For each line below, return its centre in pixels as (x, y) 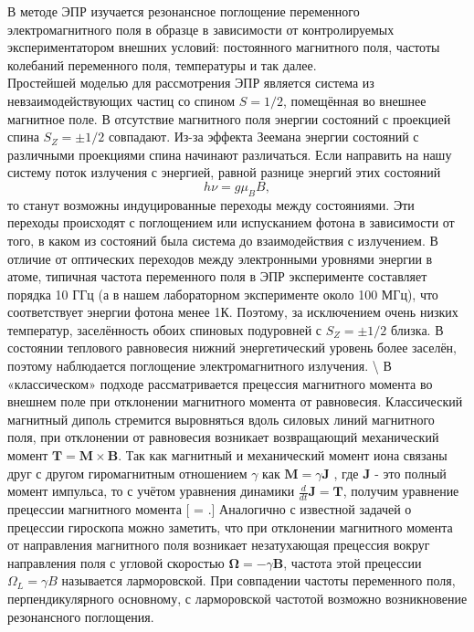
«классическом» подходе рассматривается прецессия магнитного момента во (220, 383)
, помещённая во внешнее (355, 100)
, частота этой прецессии (353, 562)
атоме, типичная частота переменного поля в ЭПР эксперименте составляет (217, 276)
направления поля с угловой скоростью (116, 562)
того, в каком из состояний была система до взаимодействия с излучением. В (223, 240)
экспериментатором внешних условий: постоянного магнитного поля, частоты (224, 47)
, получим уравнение (401, 491)
